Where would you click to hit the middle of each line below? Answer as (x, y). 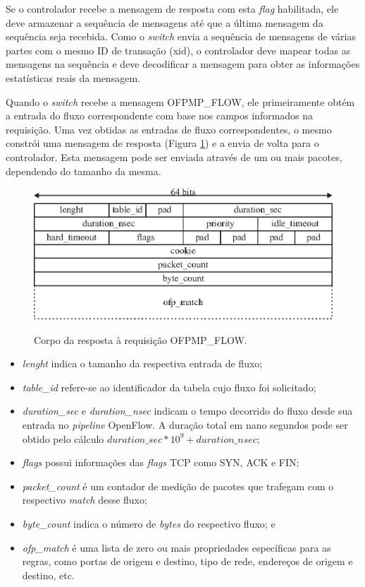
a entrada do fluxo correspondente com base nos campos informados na (160, 115)
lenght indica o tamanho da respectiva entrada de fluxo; (142, 363)
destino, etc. (48, 575)
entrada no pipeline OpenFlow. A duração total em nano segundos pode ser (185, 425)
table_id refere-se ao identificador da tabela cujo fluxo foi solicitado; (169, 387)
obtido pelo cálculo (63, 438)
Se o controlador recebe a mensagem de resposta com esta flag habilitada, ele (172, 8)
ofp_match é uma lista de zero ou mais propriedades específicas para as (177, 547)
